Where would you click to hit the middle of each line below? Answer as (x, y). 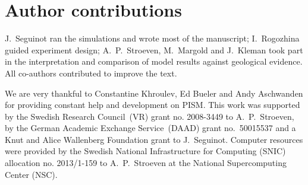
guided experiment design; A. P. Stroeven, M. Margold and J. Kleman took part (154, 50)
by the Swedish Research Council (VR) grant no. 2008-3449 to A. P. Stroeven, (150, 116)
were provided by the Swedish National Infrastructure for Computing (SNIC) (145, 151)
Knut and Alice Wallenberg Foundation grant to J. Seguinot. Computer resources (154, 139)
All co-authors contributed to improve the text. (91, 73)
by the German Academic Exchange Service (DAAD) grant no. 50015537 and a (150, 128)
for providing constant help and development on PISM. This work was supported (153, 105)
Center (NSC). (31, 174)
